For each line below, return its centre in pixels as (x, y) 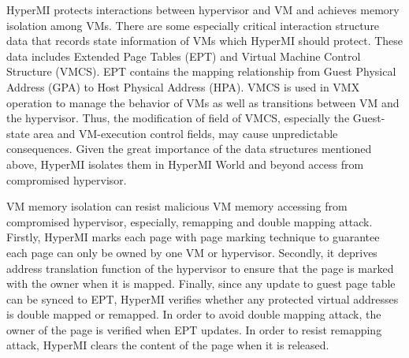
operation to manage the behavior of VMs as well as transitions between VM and (203, 102)
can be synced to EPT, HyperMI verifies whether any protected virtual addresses (203, 298)
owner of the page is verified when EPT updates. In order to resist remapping (194, 329)
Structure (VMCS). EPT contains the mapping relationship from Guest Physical (201, 71)
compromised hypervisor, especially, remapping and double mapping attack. (190, 221)
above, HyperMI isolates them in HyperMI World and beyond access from (185, 164)
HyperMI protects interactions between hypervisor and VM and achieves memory (203, 9)
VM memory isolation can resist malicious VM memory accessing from (177, 206)
